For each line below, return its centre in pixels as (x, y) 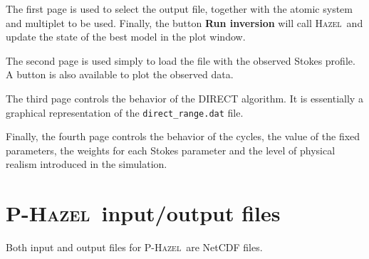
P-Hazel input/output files (143, 213)
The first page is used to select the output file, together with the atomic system (179, 9)
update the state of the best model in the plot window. (126, 37)
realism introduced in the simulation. (87, 164)
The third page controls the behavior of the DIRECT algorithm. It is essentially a (184, 98)
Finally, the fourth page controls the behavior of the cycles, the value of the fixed (183, 136)
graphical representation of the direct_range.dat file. (125, 112)
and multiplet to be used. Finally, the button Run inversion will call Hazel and (184, 22)
